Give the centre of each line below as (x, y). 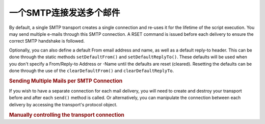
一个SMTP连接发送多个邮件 (65, 13)
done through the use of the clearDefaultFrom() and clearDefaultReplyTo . (92, 71)
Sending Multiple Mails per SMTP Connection (66, 81)
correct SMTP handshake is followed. (47, 41)
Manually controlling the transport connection (67, 115)
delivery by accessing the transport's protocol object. (63, 104)
